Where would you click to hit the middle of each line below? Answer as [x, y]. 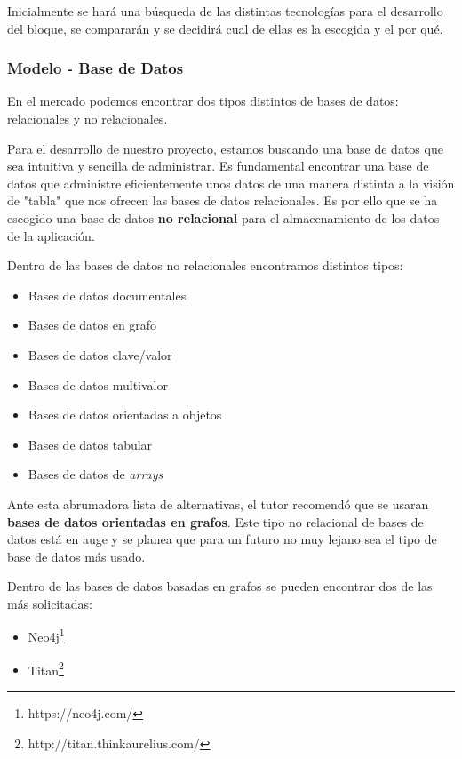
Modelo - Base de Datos [96, 68]
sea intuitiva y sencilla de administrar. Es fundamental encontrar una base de [218, 166]
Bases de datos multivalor [98, 384]
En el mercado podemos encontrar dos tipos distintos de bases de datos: [203, 101]
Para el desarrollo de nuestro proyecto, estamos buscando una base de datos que [225, 148]
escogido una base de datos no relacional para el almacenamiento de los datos [223, 217]
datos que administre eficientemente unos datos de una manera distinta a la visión [231, 183]
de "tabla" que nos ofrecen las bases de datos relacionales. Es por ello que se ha [223, 200]
